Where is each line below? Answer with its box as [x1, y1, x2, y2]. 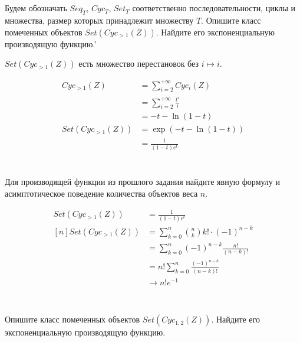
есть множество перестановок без [78, 57, 199, 70]
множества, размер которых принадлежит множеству [5, 14, 194, 26]
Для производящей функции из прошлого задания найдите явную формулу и [5, 175, 281, 188]
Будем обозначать [5, 2, 67, 14]
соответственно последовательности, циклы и [132, 2, 296, 14]
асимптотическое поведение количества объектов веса [5, 187, 198, 199]
